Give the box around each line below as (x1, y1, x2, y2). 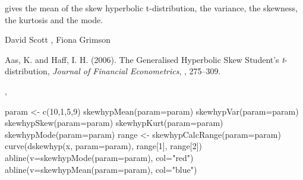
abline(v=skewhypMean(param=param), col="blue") (5, 163, 197, 175)
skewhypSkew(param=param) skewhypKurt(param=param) (5, 116, 223, 129)
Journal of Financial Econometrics (52, 65, 179, 77)
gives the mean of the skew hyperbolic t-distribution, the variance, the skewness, (5, 2, 298, 14)
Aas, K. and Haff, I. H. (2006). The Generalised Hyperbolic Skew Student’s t (5, 53, 285, 65)
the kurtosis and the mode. (5, 13, 103, 26)
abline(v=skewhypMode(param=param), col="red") (5, 151, 194, 163)
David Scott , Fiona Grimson (5, 33, 111, 46)
